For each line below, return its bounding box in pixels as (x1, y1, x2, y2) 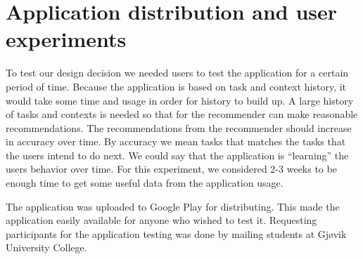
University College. (6, 240, 87, 255)
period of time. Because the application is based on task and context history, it (6, 79, 347, 93)
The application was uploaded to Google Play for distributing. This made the (6, 199, 340, 213)
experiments (6, 25, 127, 53)
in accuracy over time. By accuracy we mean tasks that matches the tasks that (6, 134, 346, 149)
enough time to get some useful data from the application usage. (6, 175, 284, 190)
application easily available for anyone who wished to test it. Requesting (6, 213, 317, 227)
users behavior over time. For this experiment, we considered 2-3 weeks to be (6, 161, 337, 176)
